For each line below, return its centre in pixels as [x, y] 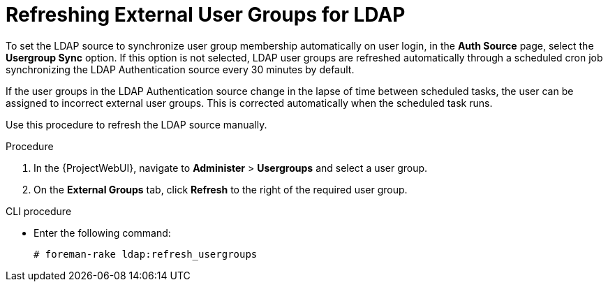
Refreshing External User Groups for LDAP [206, 15]
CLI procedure [39, 211]
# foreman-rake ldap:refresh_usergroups [146, 254]
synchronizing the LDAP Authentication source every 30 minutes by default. [180, 69]
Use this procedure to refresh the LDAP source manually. [136, 124]
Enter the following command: [102, 233]
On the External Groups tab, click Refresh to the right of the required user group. [221, 189]
